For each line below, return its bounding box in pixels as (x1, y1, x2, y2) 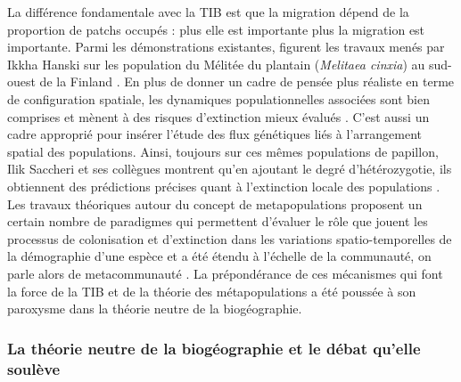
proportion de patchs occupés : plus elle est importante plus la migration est (7, 20, 425, 38)
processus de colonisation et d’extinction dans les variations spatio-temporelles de (7, 229, 452, 248)
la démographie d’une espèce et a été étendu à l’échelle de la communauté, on (7, 247, 432, 265)
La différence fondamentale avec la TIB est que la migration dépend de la (7, 3, 409, 20)
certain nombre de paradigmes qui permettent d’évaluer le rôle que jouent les (7, 212, 428, 231)
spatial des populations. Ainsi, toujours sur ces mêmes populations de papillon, (7, 142, 439, 160)
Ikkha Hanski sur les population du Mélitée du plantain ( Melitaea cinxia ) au (7, 54, 425, 73)
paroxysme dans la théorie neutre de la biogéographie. (7, 299, 302, 318)
